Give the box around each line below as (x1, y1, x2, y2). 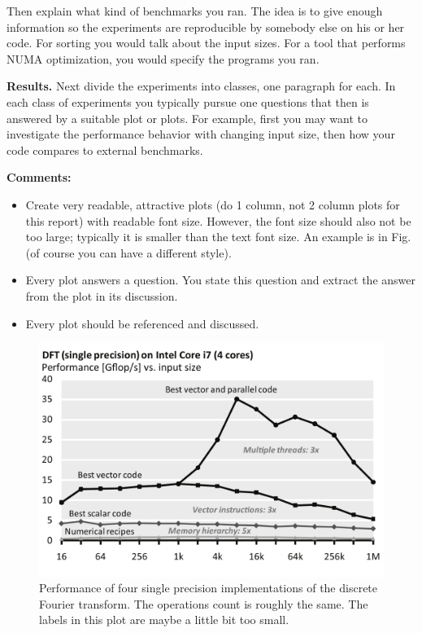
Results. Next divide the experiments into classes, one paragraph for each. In (7, 77, 396, 95)
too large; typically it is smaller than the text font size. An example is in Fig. (25, 228, 411, 245)
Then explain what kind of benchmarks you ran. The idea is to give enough (7, 2, 383, 19)
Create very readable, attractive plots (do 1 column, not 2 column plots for (25, 196, 400, 213)
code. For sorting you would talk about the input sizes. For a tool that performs (7, 34, 406, 51)
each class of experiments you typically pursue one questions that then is (7, 93, 369, 110)
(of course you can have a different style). (25, 244, 232, 261)
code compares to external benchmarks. (7, 141, 203, 158)
